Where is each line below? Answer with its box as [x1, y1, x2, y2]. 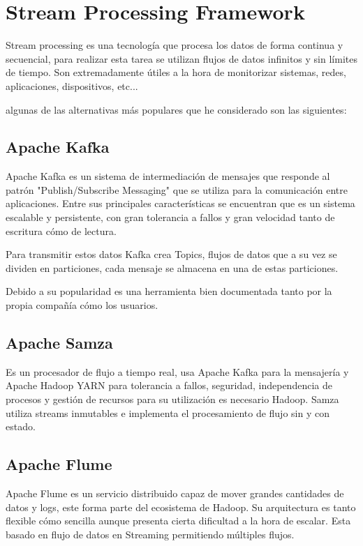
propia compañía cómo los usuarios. [6, 298, 158, 312]
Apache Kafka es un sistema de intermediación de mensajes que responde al [6, 169, 330, 183]
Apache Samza [6, 332, 113, 354]
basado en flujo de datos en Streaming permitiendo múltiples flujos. [6, 526, 295, 541]
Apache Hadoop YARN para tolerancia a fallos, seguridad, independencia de [6, 378, 332, 393]
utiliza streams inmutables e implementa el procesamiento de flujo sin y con [6, 405, 329, 420]
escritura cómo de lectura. [6, 223, 117, 238]
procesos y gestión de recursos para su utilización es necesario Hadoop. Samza [6, 392, 339, 407]
